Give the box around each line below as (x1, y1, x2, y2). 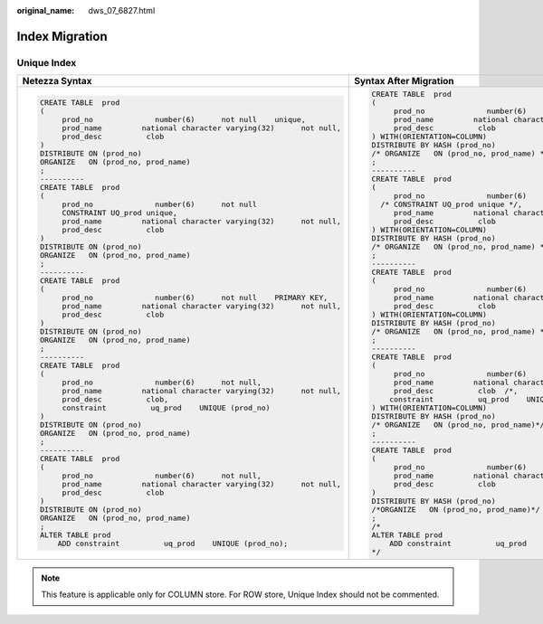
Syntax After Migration (354, 75, 454, 88)
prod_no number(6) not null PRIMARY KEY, (62, 293, 329, 303)
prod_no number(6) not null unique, (62, 115, 307, 125)
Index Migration (16, 28, 108, 44)
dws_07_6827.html (88, 5, 156, 15)
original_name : (16, 5, 75, 15)
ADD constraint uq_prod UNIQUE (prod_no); (57, 539, 289, 549)
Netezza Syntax (22, 75, 92, 88)
